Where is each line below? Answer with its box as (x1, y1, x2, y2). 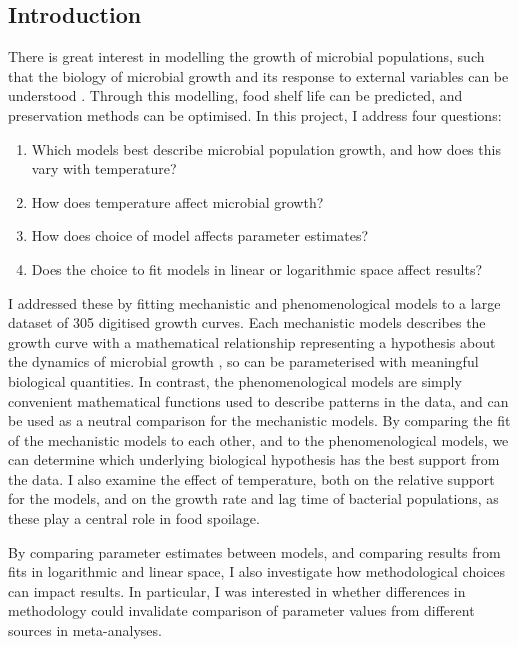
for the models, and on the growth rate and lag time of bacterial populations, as (8, 488, 499, 509)
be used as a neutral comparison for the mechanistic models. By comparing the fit (8, 410, 511, 431)
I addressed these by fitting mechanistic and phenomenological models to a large (8, 292, 501, 313)
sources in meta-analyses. (8, 620, 162, 641)
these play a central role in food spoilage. (8, 508, 260, 529)
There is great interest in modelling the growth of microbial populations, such (8, 46, 485, 67)
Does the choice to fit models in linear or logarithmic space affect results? (31, 258, 483, 279)
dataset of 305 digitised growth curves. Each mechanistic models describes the (8, 312, 486, 333)
